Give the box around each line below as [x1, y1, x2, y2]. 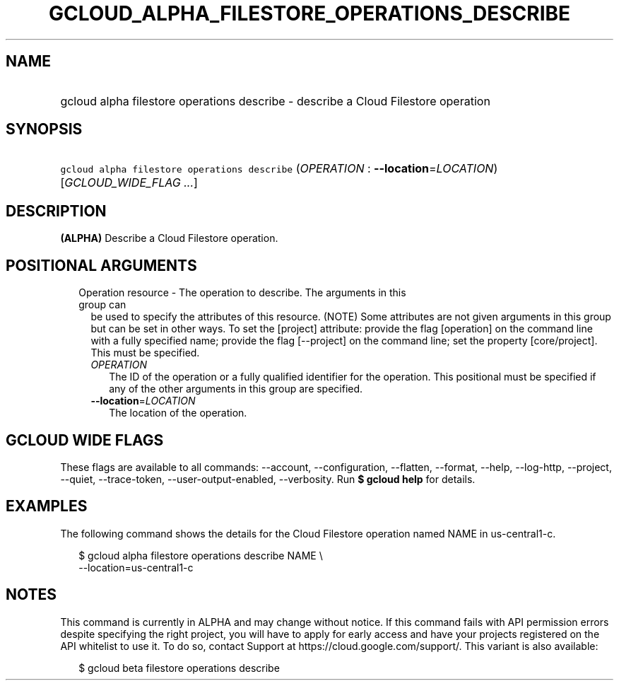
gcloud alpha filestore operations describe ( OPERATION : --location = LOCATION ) [60, 161, 498, 176]
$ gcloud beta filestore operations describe [78, 661, 280, 674]
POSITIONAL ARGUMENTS [6, 256, 197, 274]
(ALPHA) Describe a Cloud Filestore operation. [60, 232, 278, 245]
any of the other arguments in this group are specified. [109, 383, 363, 395]
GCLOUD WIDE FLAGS [6, 431, 164, 449]
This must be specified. [90, 347, 200, 359]
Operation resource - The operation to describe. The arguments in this [78, 286, 406, 299]
